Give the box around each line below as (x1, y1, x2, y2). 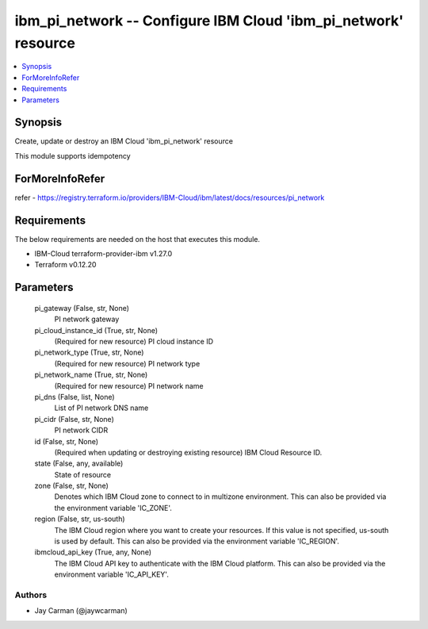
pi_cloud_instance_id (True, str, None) (34, 325, 159, 335)
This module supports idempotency (14, 151, 131, 160)
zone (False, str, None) (34, 481, 109, 491)
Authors (14, 589, 48, 600)
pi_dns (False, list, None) (34, 392, 115, 401)
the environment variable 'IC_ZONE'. (54, 503, 172, 512)
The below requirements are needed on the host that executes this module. (14, 234, 261, 244)
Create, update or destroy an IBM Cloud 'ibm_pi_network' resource (14, 136, 234, 146)
